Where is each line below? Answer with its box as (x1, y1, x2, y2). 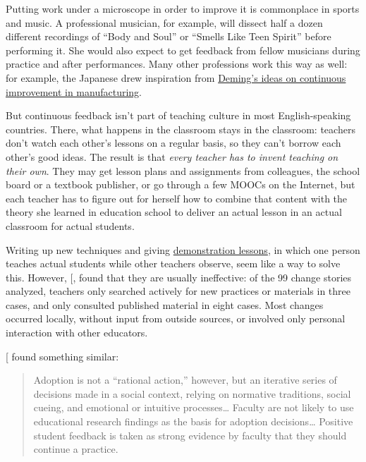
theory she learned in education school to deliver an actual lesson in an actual (6, 205, 342, 219)
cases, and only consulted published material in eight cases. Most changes (6, 297, 324, 312)
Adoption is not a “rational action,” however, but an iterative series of (33, 372, 337, 387)
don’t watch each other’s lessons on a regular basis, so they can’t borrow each (6, 135, 341, 150)
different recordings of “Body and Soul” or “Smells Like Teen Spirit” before (6, 29, 331, 44)
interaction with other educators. (6, 325, 148, 340)
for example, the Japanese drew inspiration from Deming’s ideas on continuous (6, 70, 346, 85)
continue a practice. (33, 442, 118, 456)
